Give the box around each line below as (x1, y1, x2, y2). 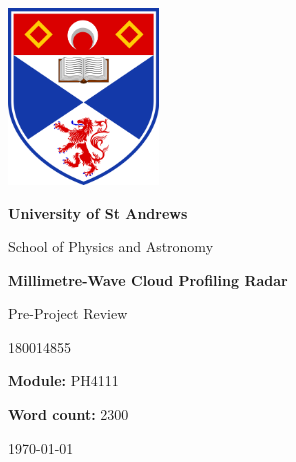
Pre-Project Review (8, 303, 128, 324)
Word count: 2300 (8, 404, 129, 425)
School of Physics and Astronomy (8, 236, 214, 257)
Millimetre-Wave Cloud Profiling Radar (8, 269, 288, 290)
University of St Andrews (8, 202, 188, 223)
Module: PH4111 (8, 370, 119, 391)
